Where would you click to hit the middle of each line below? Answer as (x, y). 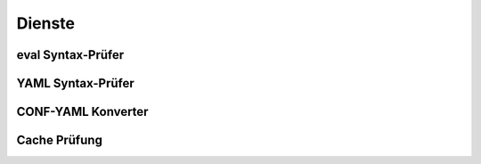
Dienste (46, 23)
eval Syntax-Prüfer (70, 55)
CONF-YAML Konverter (82, 112)
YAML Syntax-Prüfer (75, 83)
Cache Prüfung (59, 140)
